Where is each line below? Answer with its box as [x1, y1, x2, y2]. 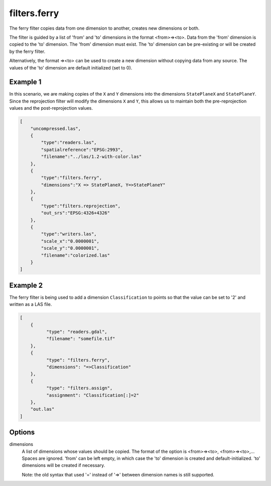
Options [9, 428, 35, 437]
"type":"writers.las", [41, 231, 97, 237]
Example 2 [9, 281, 43, 289]
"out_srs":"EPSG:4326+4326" [41, 210, 110, 216]
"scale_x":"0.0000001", [41, 238, 100, 244]
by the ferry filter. [9, 48, 45, 54]
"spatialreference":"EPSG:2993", [41, 146, 123, 152]
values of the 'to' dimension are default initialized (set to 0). [9, 64, 132, 70]
